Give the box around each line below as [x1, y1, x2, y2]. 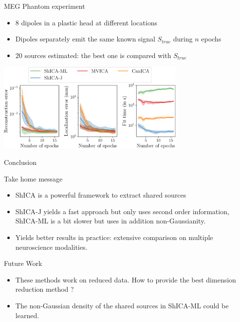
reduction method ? [15, 284, 74, 294]
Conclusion [4, 157, 37, 167]
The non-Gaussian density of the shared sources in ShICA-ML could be [15, 301, 229, 310]
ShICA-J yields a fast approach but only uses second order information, [15, 206, 229, 216]
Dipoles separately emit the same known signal [15, 34, 155, 44]
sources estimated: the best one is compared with [24, 50, 171, 60]
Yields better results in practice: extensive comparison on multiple [15, 232, 213, 242]
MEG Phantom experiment [4, 1, 85, 11]
